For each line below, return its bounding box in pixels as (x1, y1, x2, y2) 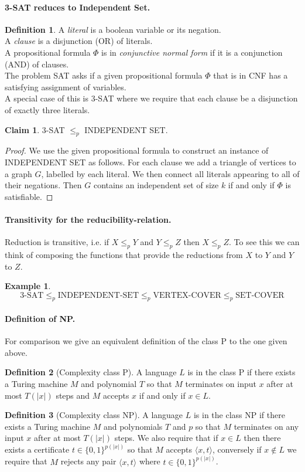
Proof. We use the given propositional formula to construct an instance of (5, 144, 269, 157)
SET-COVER (235, 291, 285, 300)
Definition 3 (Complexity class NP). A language (5, 409, 183, 421)
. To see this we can (228, 236, 300, 248)
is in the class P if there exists (187, 366, 296, 378)
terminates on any (234, 420, 299, 432)
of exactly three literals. (5, 103, 90, 116)
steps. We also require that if (114, 432, 218, 444)
